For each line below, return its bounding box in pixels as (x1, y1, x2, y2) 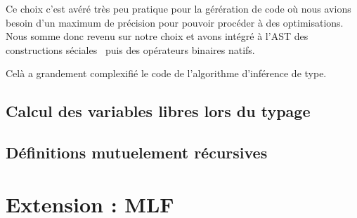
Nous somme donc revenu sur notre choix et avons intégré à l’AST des (6, 29, 309, 43)
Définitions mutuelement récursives (6, 142, 268, 163)
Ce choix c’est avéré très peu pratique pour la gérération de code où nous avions (6, 1, 351, 15)
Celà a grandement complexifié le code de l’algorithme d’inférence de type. (6, 66, 327, 81)
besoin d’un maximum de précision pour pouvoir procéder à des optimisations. (6, 15, 344, 29)
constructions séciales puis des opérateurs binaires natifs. (6, 42, 255, 57)
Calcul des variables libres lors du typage (6, 100, 311, 122)
